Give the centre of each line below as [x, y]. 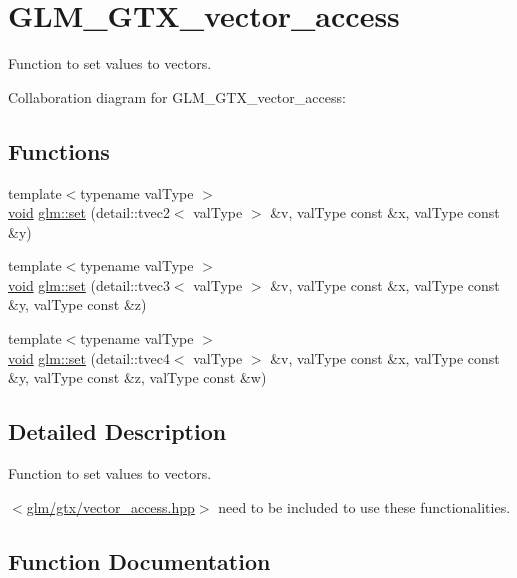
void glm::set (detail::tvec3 [89, 284]
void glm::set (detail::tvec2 [89, 212]
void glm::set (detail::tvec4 [89, 357]
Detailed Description [117, 431]
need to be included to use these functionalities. [364, 506]
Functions [59, 150]
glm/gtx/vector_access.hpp [110, 506]
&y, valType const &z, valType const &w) [137, 377]
